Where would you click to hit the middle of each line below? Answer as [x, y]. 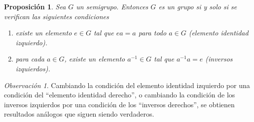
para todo [152, 33]
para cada [30, 59]
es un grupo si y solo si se [198, 6]
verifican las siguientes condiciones [56, 16]
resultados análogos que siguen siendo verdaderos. [79, 114]
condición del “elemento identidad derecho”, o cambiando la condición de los [120, 95]
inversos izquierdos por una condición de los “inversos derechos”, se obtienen [119, 104]
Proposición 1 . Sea [35, 6]
